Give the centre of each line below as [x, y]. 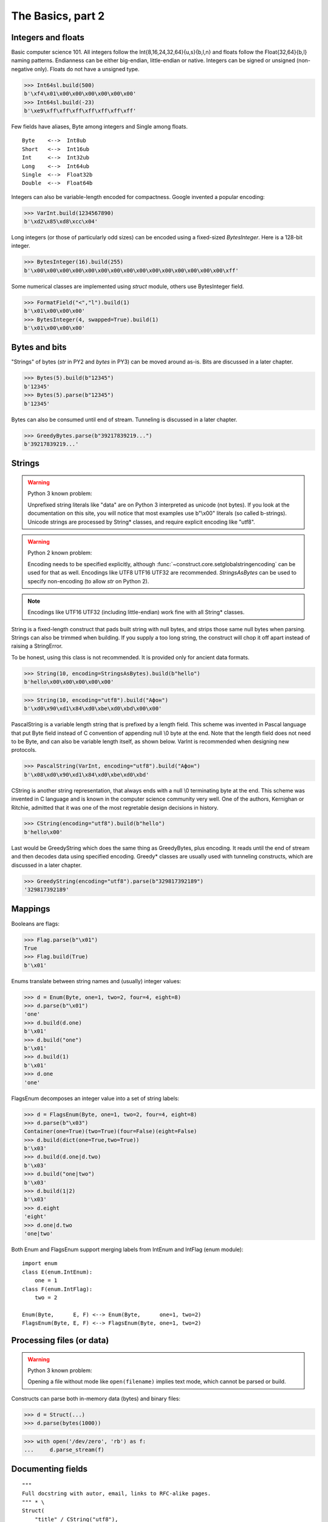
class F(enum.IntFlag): [57, 1289]
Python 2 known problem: [60, 553]
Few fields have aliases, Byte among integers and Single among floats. [100, 126]
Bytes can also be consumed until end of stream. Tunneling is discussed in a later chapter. [124, 419]
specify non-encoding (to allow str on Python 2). [88, 581]
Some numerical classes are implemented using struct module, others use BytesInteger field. [128, 286]
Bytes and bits [39, 347]
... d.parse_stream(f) [64, 1450]
